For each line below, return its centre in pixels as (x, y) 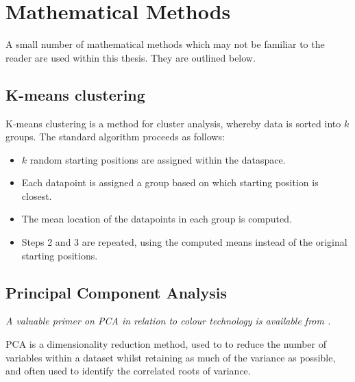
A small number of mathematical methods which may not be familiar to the (165, 44)
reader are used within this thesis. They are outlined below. (131, 57)
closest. (37, 195)
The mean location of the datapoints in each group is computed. (157, 219)
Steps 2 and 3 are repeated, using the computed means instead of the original (184, 242)
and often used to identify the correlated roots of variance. (128, 371)
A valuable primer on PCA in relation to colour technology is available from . (168, 321)
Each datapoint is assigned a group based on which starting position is (170, 182)
